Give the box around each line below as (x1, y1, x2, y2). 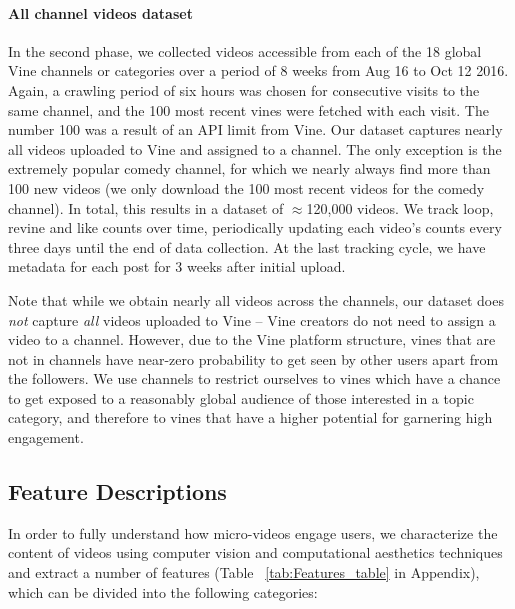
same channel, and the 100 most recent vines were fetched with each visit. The (8, 99, 489, 120)
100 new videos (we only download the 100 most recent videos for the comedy (8, 177, 485, 198)
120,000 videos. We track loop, (306, 197, 494, 218)
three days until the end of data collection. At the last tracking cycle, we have (8, 236, 486, 257)
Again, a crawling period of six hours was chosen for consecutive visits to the (8, 79, 480, 100)
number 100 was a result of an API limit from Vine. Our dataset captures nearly (8, 119, 503, 140)
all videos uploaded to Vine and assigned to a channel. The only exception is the (8, 138, 502, 159)
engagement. (8, 427, 84, 448)
